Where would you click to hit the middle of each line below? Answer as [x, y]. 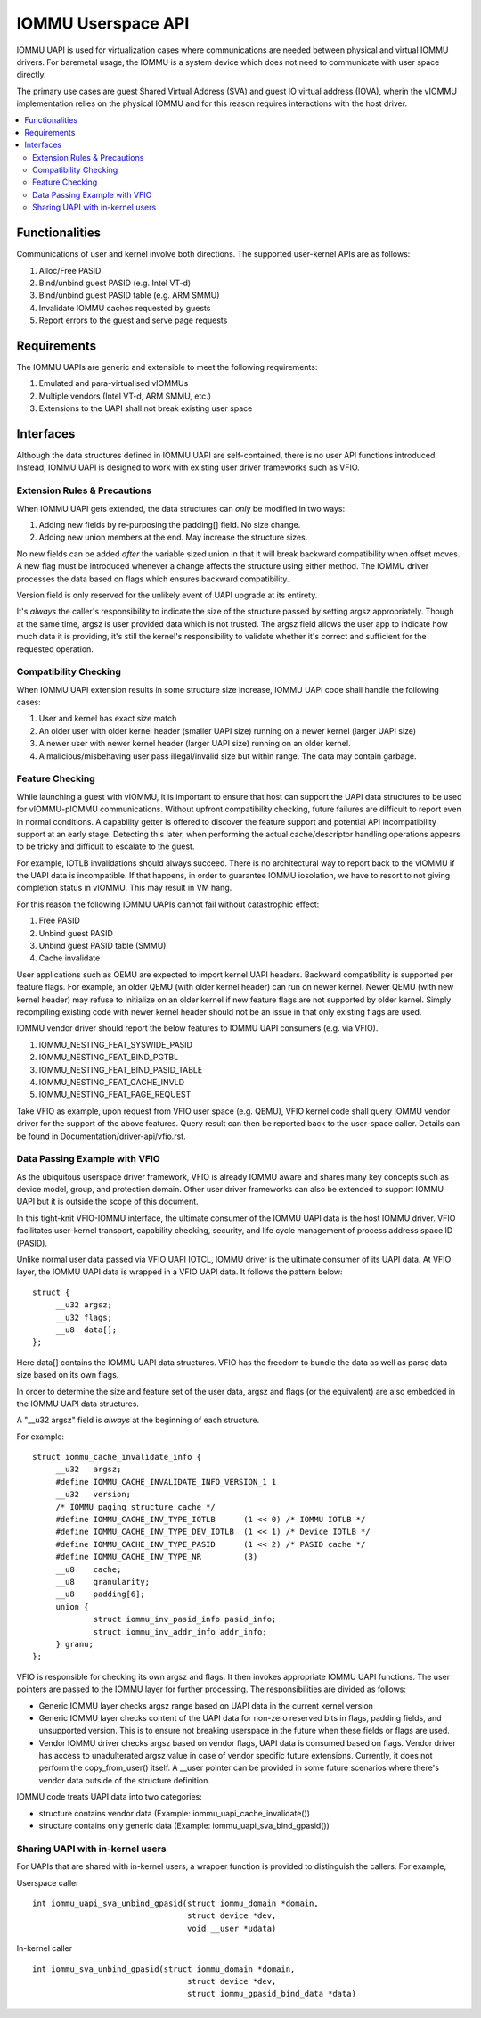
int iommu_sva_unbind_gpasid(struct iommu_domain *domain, [164, 1969]
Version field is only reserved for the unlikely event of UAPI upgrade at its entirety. [167, 595]
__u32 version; [94, 1495]
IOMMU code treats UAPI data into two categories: [109, 1797]
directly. [31, 75]
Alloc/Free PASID [70, 270]
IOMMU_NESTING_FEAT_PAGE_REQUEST [115, 1095]
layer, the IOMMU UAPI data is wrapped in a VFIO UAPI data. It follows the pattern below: [179, 1272]
